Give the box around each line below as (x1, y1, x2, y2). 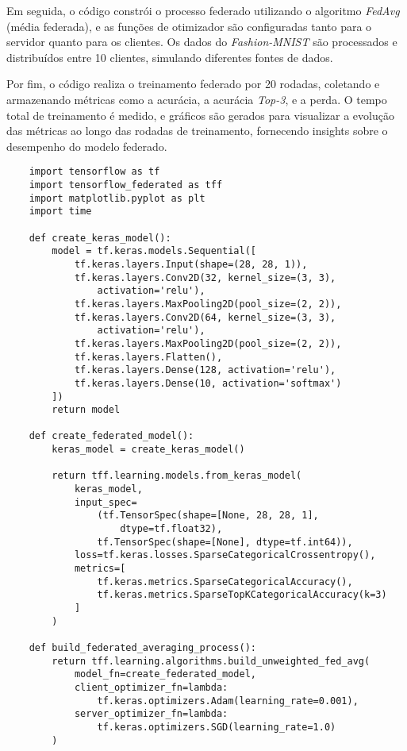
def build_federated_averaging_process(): (29, 641, 256, 653)
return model (52, 404, 121, 416)
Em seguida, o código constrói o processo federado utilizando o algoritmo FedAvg (6, 2, 400, 18)
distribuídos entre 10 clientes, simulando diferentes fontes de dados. (6, 48, 333, 65)
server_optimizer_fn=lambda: (74, 708, 228, 720)
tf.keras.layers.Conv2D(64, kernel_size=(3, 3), (74, 311, 336, 323)
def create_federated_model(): (29, 430, 194, 442)
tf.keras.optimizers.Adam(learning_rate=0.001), (97, 695, 359, 707)
